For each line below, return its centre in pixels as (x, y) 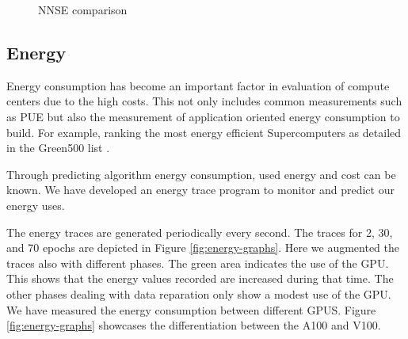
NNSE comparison (83, 10)
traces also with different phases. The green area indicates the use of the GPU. (198, 263)
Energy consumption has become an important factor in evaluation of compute (198, 85)
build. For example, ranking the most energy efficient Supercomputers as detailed (204, 132)
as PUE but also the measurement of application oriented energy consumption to (203, 116)
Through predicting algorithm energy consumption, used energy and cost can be (201, 174)
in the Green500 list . (58, 148)
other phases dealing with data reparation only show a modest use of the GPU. (199, 293)
